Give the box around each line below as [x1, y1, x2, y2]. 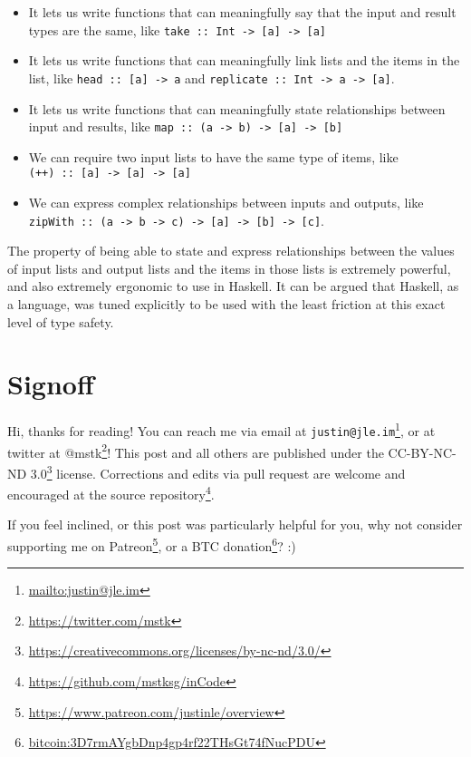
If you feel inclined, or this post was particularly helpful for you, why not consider [7, 515, 463, 534]
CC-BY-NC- [388, 442, 457, 461]
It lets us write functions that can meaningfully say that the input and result [28, 3, 457, 21]
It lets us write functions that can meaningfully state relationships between [28, 99, 446, 118]
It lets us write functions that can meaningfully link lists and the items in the [28, 51, 460, 70]
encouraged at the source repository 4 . [7, 482, 215, 503]
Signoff [7, 365, 94, 403]
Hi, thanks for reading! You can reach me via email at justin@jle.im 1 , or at [7, 419, 436, 440]
